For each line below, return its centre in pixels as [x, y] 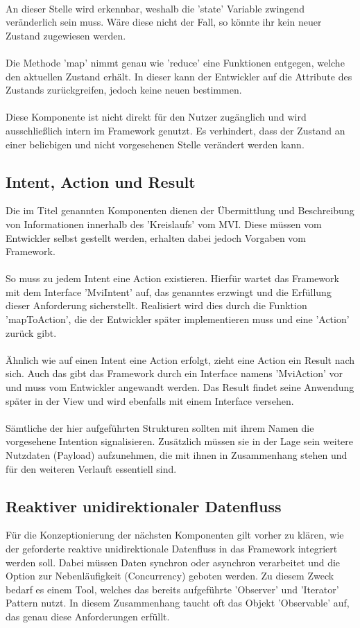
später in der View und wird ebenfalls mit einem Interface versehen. [150, 400]
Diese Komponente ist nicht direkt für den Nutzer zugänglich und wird [156, 117]
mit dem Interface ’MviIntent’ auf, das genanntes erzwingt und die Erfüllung [169, 291]
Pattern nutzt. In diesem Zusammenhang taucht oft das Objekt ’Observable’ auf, [178, 603]
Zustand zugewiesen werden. [66, 35]
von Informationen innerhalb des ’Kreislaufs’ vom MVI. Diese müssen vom [164, 224]
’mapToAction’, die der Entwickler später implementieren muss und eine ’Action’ [178, 319]
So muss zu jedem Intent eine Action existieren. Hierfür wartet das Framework [172, 278]
